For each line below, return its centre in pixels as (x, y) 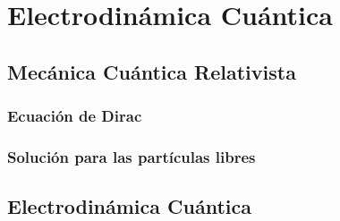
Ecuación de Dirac (75, 116)
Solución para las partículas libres (132, 156)
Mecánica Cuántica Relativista (152, 71)
